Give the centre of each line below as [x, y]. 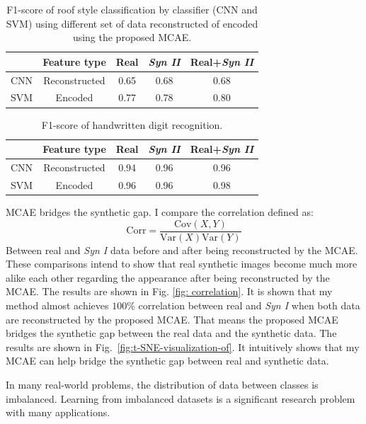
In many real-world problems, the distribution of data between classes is [162, 384]
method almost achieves [57, 305]
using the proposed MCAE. [132, 37]
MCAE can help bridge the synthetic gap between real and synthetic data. [167, 361]
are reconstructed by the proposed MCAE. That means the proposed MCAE [172, 319]
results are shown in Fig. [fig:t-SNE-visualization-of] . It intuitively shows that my [183, 346]
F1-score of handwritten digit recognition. [132, 124]
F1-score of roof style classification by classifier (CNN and [132, 9]
